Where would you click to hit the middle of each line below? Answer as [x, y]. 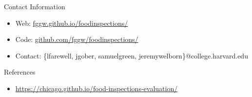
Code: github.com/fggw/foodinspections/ [77, 39]
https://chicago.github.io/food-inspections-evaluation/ [97, 88]
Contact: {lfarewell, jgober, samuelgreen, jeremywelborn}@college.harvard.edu [132, 55]
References [20, 72]
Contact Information [35, 6]
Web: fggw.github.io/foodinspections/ [72, 23]
